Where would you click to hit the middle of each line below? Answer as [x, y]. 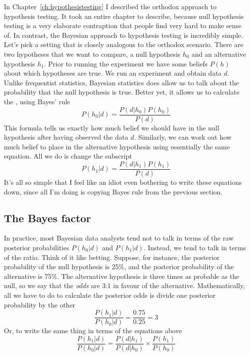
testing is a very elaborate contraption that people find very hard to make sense [123, 25]
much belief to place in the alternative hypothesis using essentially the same [117, 146]
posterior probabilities [37, 248]
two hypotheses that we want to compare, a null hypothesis [92, 54]
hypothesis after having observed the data [66, 137]
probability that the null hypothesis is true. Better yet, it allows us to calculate [122, 92]
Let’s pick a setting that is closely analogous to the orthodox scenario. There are [124, 44]
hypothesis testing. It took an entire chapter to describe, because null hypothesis [124, 16]
